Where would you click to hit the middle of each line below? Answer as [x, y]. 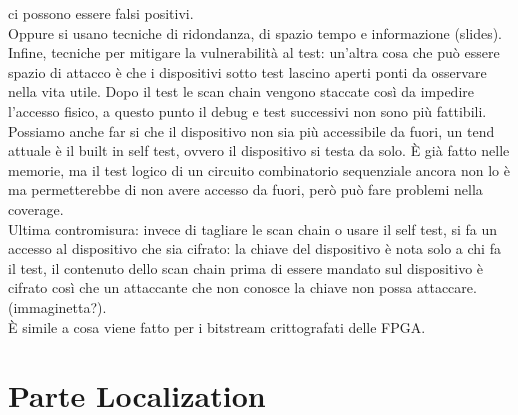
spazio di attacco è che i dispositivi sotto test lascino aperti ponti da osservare [247, 71]
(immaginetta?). [57, 306]
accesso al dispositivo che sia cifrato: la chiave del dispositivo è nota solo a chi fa [254, 248]
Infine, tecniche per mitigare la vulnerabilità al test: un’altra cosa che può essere [254, 52]
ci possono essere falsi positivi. [101, 13]
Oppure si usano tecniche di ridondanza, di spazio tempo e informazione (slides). [255, 32]
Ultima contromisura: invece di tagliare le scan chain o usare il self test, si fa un [253, 228]
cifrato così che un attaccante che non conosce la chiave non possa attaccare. [242, 287]
